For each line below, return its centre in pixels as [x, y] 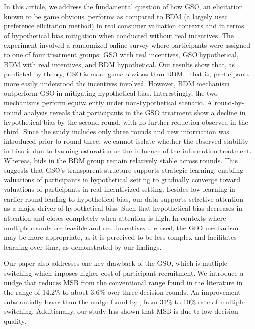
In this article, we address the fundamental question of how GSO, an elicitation [124, 6]
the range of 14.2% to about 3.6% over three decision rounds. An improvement [122, 292]
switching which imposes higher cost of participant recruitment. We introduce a [124, 273]
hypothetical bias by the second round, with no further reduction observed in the [126, 122]
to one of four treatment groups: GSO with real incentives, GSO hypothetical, [121, 54]
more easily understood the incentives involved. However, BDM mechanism [117, 83]
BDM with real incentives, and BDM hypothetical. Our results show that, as [119, 64]
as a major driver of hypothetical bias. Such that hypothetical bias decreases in [123, 208]
